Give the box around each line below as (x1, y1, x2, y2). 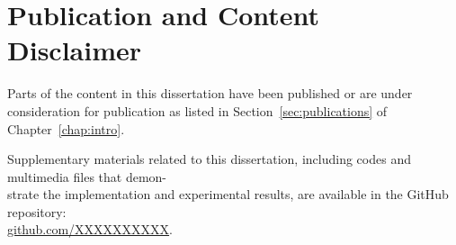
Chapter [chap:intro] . (7, 119, 125, 138)
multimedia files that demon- (7, 167, 167, 186)
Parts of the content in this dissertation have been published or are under (7, 84, 413, 103)
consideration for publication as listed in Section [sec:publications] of (7, 101, 388, 120)
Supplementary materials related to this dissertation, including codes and (7, 150, 411, 168)
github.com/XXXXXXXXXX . (7, 220, 173, 239)
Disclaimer (7, 32, 142, 68)
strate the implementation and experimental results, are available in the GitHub (7, 185, 449, 204)
